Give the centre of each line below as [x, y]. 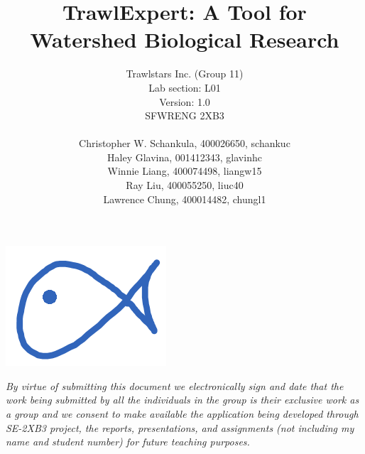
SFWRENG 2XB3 [185, 115]
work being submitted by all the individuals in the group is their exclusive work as [182, 400]
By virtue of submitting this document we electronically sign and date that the [175, 385]
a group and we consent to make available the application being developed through [182, 414]
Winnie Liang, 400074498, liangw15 [185, 171]
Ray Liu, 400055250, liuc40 [185, 185]
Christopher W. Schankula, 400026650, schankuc [185, 143]
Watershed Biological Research [185, 39]
